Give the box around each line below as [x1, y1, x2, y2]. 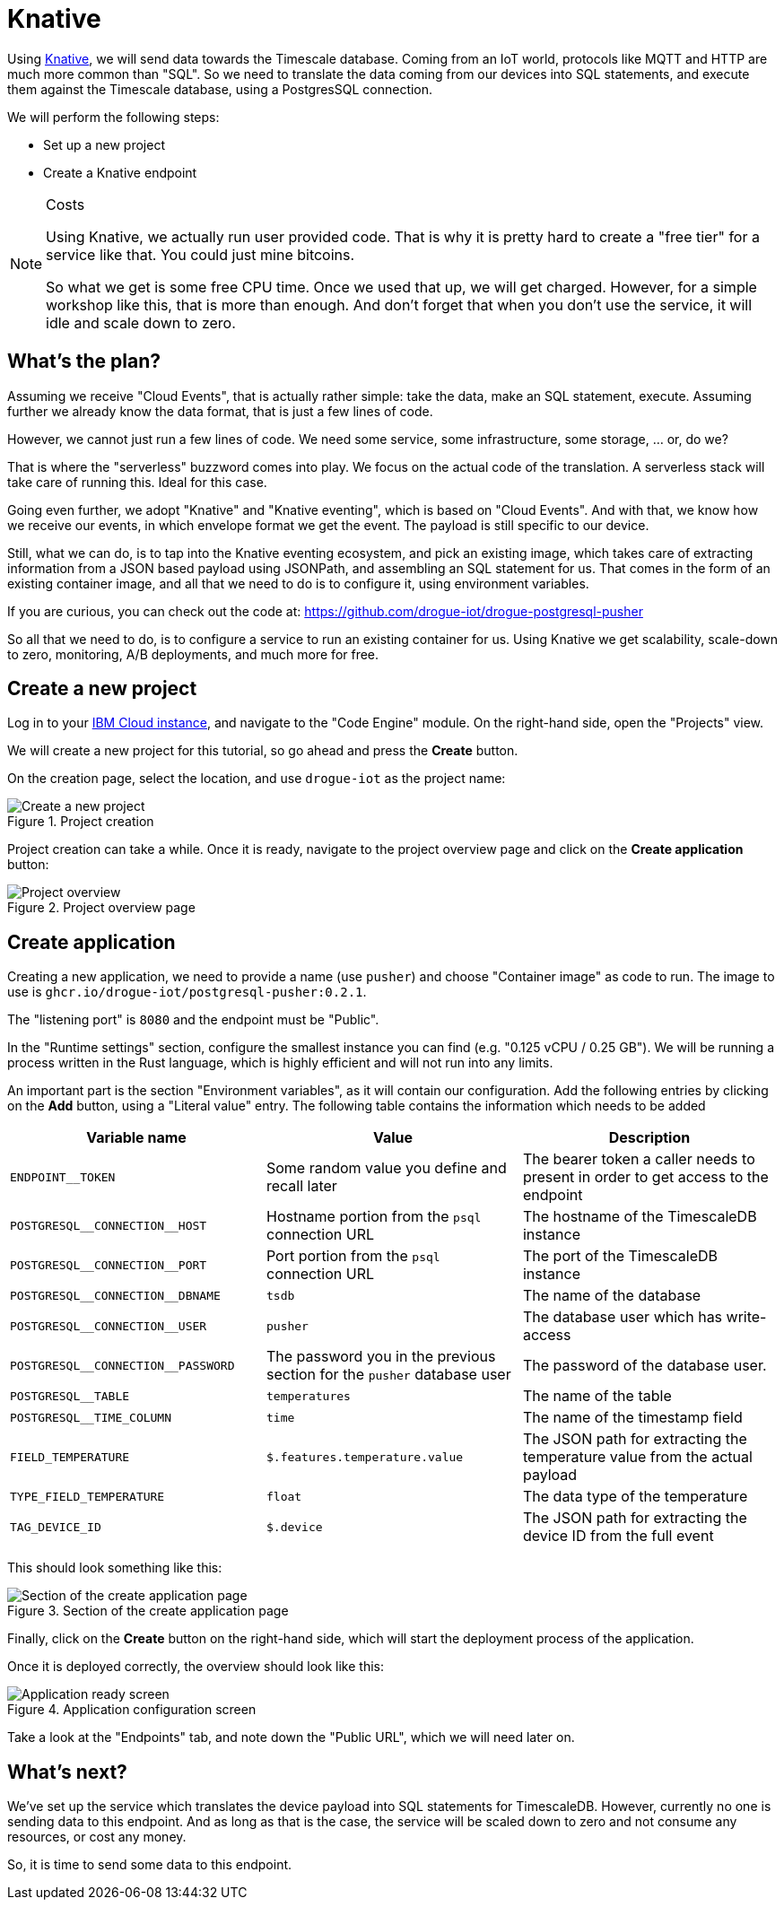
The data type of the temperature [522, 1487, 748, 1506]
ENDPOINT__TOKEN [10, 1170, 116, 1184]
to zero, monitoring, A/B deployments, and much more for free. [7, 646, 379, 662]
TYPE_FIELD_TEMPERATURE [10, 1489, 165, 1503]
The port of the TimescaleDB [522, 1247, 719, 1266]
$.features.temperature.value [266, 1450, 464, 1464]
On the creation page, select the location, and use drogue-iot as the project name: [7, 771, 506, 787]
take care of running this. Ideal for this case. [7, 474, 267, 490]
